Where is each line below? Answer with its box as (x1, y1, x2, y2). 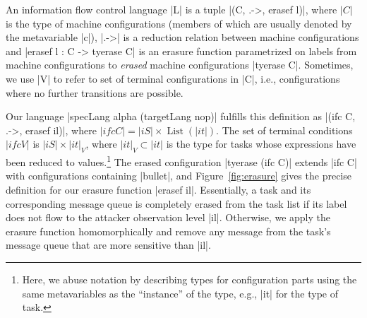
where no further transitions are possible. (6, 85, 183, 100)
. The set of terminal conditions (216, 122, 353, 137)
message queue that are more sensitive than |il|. (6, 237, 211, 252)
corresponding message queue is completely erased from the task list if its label (6, 196, 347, 211)
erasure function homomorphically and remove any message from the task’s (6, 223, 331, 238)
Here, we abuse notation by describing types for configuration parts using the (22, 271, 357, 286)
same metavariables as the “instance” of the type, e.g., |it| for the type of (22, 285, 338, 300)
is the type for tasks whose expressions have (166, 136, 356, 151)
